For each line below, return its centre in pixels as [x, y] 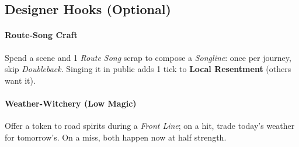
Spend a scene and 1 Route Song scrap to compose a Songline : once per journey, [148, 57]
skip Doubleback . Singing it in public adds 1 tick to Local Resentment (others [148, 69]
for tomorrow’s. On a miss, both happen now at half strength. [116, 137]
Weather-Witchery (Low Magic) [71, 103]
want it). [20, 80]
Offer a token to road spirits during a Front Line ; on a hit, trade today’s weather [150, 126]
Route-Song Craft [41, 35]
